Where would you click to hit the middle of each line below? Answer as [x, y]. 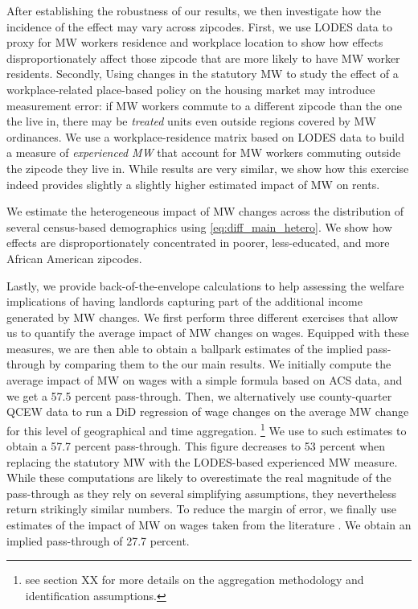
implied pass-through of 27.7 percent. [98, 540]
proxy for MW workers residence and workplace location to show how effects [195, 42]
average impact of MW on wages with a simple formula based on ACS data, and [205, 380]
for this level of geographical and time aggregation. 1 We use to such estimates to [207, 429]
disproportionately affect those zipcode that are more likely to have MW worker [203, 58]
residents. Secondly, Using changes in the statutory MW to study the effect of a [203, 74]
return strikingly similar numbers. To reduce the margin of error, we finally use [201, 509]
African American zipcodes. [74, 258]
